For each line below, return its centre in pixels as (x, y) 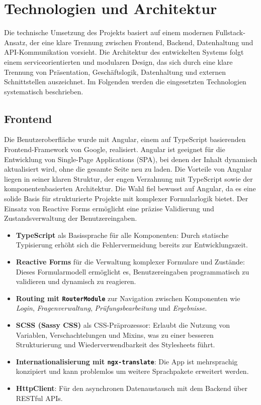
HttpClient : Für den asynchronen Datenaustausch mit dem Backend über (132, 388)
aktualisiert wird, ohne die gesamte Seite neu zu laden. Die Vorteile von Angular (128, 169)
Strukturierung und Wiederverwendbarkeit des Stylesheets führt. (115, 345)
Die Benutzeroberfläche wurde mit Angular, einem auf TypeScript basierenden (125, 139)
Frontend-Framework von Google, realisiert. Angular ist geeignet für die (115, 149)
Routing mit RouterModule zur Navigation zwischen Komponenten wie (128, 298)
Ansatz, (16, 42)
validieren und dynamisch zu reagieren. (76, 281)
